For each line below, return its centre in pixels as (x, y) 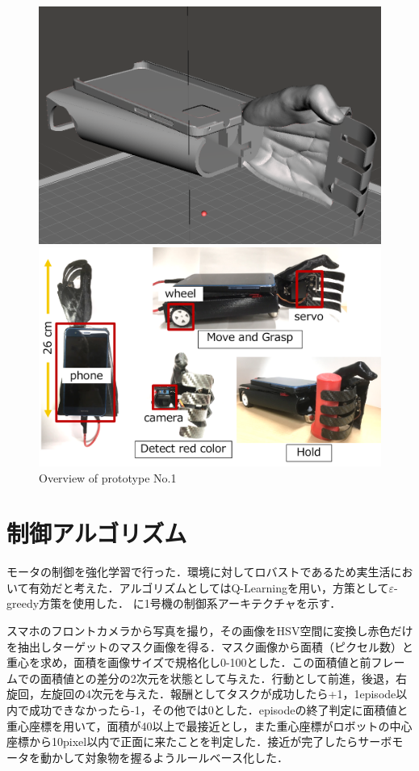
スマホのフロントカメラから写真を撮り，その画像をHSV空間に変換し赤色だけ (210, 631)
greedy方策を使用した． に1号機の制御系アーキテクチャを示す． (174, 603)
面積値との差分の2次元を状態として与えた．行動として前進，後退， (218, 678)
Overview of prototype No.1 (108, 477)
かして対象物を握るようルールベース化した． (170, 757)
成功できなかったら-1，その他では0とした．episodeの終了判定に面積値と (218, 710)
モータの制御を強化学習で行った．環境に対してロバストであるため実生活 (199, 572)
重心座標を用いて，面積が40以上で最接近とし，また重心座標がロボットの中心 (209, 725)
